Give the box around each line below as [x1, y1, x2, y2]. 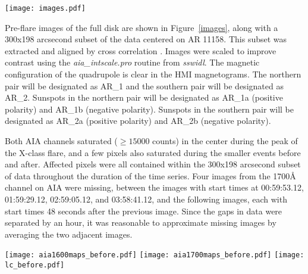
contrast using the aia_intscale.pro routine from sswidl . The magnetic [5, 56, 260, 68]
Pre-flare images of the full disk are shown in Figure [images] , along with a [5, 21, 278, 33]
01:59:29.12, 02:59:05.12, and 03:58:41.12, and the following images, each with [5, 192, 287, 205]
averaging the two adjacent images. [5, 228, 133, 240]
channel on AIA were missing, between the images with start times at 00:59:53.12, [5, 181, 304, 194]
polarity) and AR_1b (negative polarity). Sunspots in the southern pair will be [5, 102, 294, 115]
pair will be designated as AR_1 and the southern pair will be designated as [5, 79, 284, 92]
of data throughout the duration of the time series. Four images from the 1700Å [5, 169, 296, 182]
